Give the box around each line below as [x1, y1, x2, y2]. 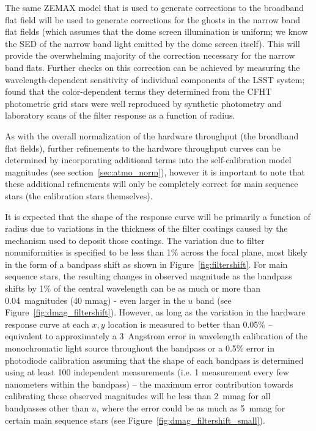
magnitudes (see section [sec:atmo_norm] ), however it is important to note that [5, 165, 305, 178]
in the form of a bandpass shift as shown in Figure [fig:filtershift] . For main [5, 257, 288, 270]
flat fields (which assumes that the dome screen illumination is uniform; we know [5, 25, 308, 38]
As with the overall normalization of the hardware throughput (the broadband [5, 129, 299, 142]
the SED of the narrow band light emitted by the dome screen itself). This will [5, 37, 300, 50]
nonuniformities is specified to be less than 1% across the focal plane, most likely [5, 246, 307, 259]
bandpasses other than [5, 402, 89, 414]
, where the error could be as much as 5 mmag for [96, 402, 285, 414]
